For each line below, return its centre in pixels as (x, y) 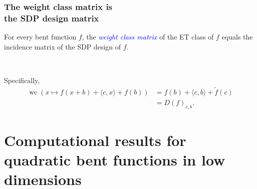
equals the (237, 37)
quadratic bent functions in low (115, 159)
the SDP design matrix (52, 18)
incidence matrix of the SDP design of (63, 46)
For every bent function (40, 37)
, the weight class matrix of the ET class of (148, 37)
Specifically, (22, 80)
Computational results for (95, 140)
